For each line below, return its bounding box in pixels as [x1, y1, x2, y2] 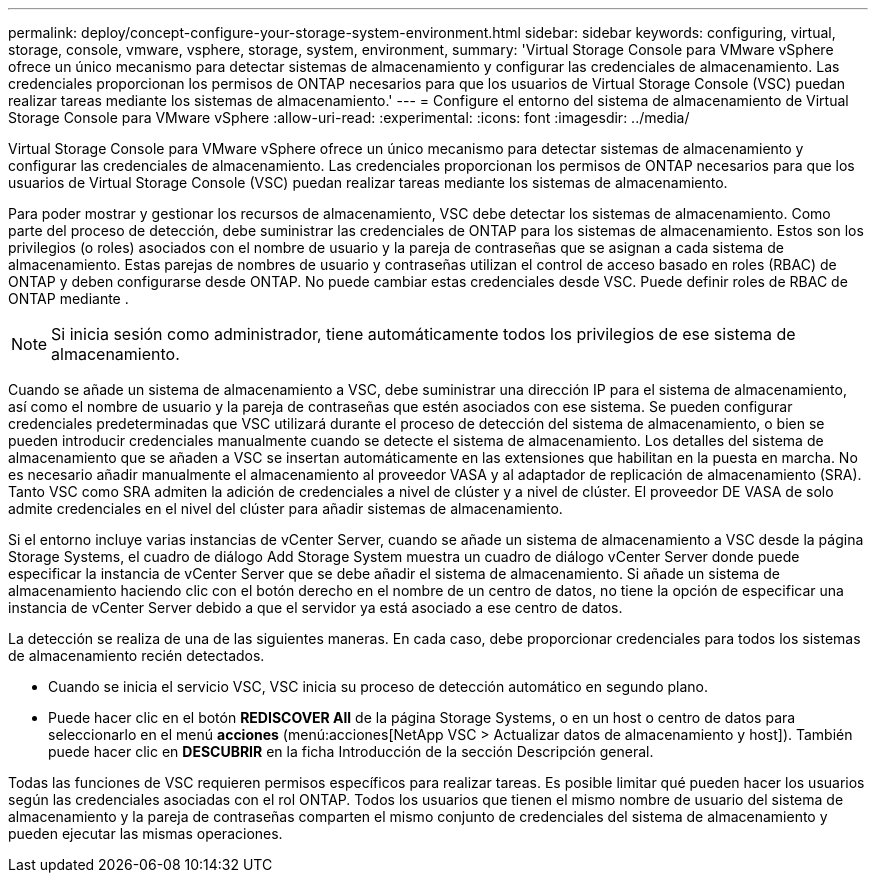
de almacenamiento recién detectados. [8, 647, 265, 664]
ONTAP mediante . [8, 290, 129, 307]
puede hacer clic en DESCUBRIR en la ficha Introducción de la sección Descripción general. [48, 743, 654, 760]
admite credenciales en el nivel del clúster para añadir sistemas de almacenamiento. [8, 500, 563, 517]
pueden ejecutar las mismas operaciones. [8, 825, 283, 842]
